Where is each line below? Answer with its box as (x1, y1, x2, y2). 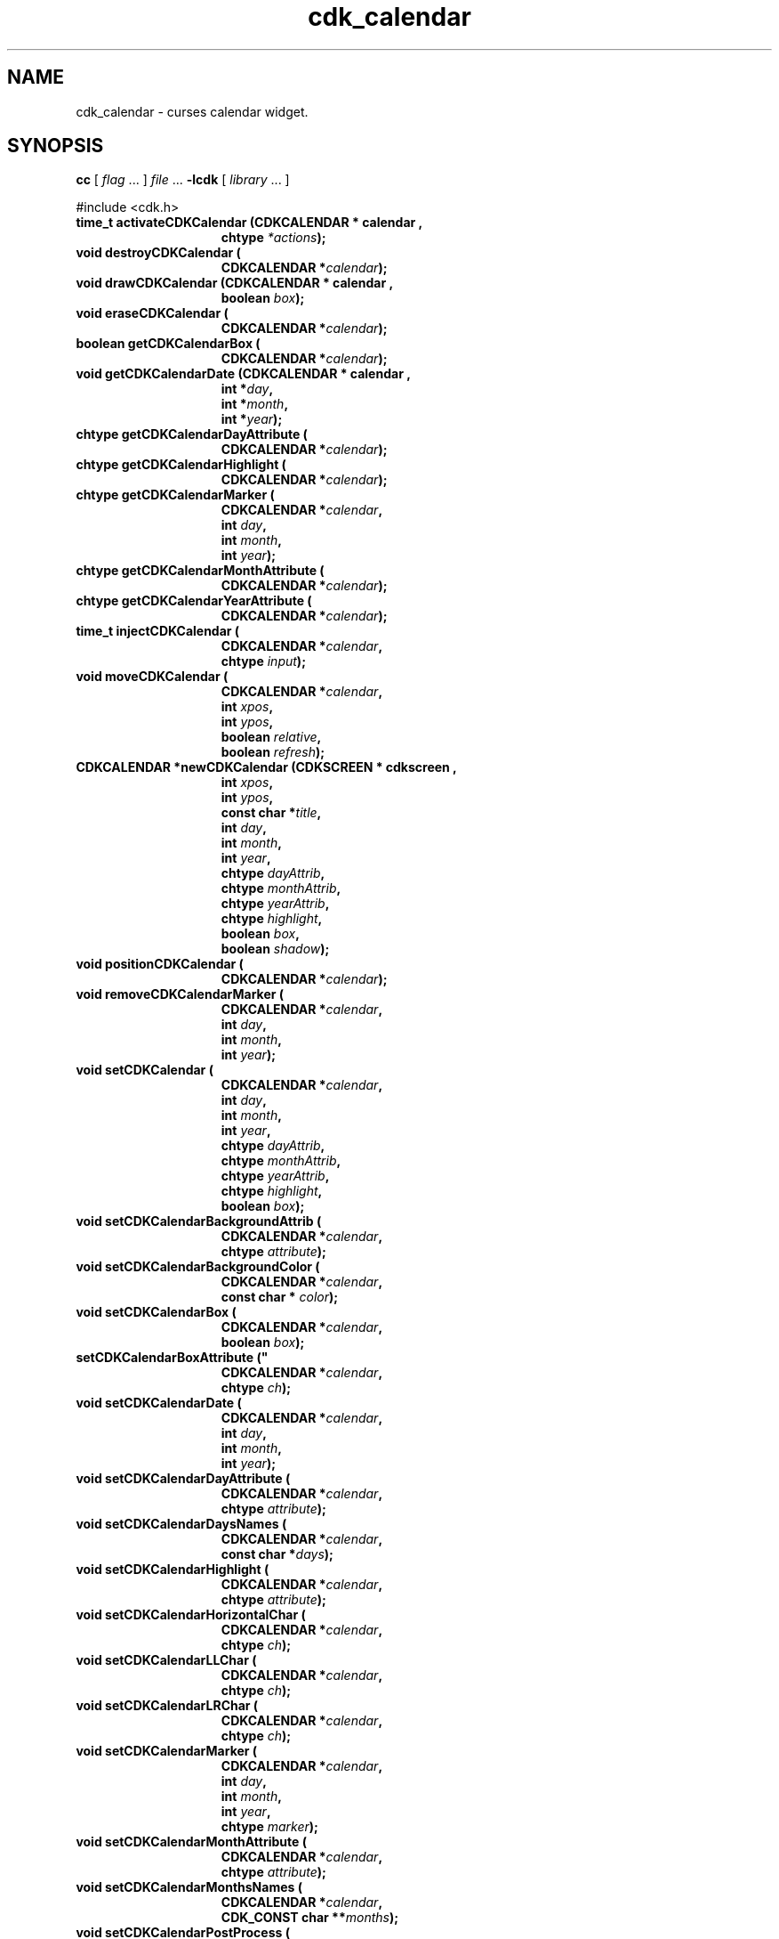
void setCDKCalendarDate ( (76, 1395, 242, 1411)
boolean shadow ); (221, 941, 330, 957)
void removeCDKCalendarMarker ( (76, 986, 285, 1002)
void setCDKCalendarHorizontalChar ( (76, 1607, 306, 1623)
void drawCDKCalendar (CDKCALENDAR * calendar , (76, 275, 394, 291)
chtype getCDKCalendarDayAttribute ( (76, 426, 308, 442)
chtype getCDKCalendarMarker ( (76, 487, 275, 503)
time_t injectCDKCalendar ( (76, 623, 240, 639)
